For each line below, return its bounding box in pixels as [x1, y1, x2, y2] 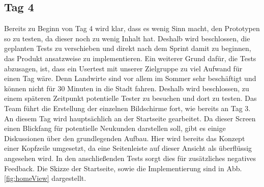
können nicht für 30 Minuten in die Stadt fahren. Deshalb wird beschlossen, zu [4, 83, 249, 93]
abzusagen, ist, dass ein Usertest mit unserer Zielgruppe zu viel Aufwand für [4, 63, 243, 73]
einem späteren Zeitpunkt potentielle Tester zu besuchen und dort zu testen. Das [4, 93, 257, 103]
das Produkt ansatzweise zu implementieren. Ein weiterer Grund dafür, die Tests [4, 52, 256, 63]
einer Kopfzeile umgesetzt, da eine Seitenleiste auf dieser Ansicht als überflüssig [4, 143, 252, 153]
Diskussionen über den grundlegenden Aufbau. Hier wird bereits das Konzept [4, 132, 245, 143]
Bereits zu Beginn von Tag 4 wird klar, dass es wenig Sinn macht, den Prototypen [4, 23, 260, 34]
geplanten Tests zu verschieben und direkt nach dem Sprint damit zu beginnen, [4, 43, 251, 54]
